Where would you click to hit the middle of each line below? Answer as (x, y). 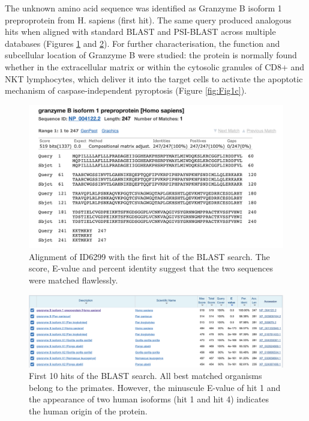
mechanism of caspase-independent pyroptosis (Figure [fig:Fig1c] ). (126, 90)
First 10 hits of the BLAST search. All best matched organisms (145, 376)
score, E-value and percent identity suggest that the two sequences (151, 268)
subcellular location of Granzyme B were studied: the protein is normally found (151, 55)
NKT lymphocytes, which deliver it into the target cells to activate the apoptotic (154, 78)
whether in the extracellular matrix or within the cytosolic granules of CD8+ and (155, 66)
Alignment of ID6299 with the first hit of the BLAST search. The (149, 256)
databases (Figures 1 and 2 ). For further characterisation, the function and (142, 43)
